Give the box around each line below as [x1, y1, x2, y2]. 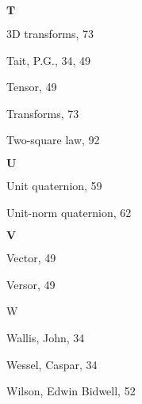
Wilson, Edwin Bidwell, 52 [6, 383, 136, 399]
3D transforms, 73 [6, 25, 94, 41]
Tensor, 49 [6, 78, 57, 95]
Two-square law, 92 [6, 131, 100, 148]
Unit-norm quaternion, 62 [6, 204, 132, 220]
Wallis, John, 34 [6, 329, 85, 345]
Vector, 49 [6, 250, 56, 266]
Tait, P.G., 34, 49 [6, 51, 91, 68]
